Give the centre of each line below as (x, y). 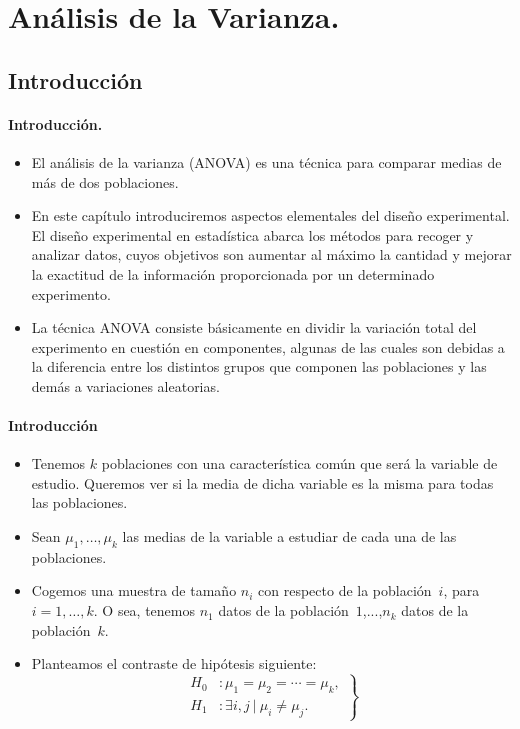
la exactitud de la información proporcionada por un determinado (233, 273)
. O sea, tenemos (144, 610)
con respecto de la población (345, 590)
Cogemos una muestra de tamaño (134, 590)
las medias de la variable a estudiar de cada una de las (289, 536)
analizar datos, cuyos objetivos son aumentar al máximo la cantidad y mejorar (271, 254)
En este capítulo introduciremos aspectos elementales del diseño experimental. (270, 215)
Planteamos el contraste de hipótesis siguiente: (174, 663)
